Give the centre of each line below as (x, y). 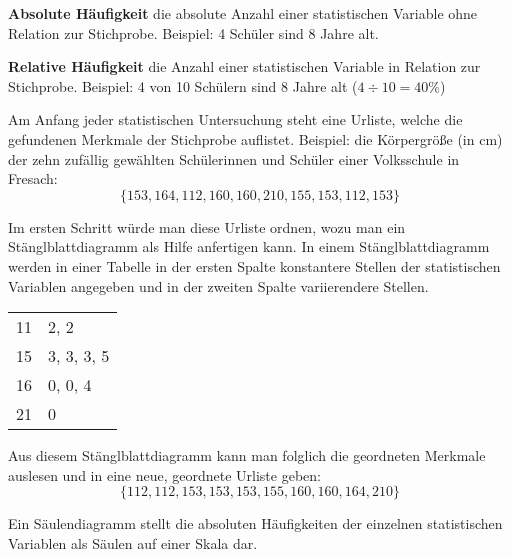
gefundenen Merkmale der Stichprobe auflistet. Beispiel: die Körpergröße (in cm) (255, 138)
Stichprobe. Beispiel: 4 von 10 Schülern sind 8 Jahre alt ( (183, 85)
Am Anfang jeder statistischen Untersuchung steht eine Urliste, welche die (235, 119)
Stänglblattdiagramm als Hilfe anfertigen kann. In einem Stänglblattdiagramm (249, 246)
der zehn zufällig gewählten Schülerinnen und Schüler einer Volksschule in (234, 158)
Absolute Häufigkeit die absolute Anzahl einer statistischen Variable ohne (243, 13)
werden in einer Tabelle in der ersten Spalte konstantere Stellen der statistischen (254, 265)
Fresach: (33, 178)
